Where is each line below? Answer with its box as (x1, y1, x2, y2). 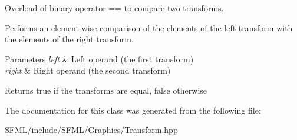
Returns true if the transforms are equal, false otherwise (5, 84, 207, 96)
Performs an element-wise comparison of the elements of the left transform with (5, 21, 293, 34)
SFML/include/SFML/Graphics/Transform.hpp (5, 124, 178, 136)
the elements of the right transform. (5, 33, 134, 45)
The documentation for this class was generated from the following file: (5, 104, 261, 116)
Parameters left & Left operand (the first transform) (5, 52, 194, 65)
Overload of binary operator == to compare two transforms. (5, 2, 224, 14)
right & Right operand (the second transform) (5, 64, 171, 76)
